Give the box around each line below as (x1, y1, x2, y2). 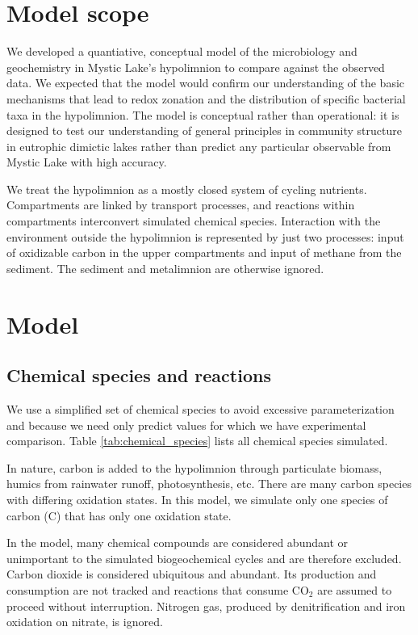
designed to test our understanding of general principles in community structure (6, 122, 402, 139)
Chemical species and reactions (6, 363, 271, 388)
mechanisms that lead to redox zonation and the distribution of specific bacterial (6, 90, 406, 107)
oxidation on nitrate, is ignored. (6, 613, 163, 630)
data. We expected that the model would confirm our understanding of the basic (6, 74, 405, 91)
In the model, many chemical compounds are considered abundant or (6, 534, 348, 551)
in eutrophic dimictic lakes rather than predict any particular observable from (6, 137, 391, 154)
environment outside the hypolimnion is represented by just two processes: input (6, 228, 404, 245)
